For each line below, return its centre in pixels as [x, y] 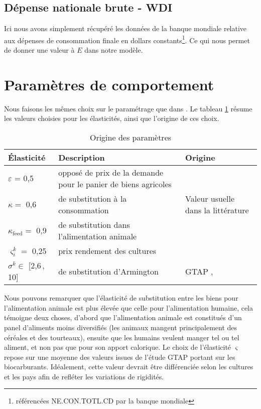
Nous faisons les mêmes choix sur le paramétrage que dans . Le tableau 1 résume [128, 108]
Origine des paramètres [130, 137]
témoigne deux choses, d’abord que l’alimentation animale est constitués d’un [123, 317]
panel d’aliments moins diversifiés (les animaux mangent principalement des [121, 327]
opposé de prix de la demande [111, 172]
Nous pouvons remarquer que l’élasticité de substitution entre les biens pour [121, 298]
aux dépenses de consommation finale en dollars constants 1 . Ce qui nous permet [127, 39]
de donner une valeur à [39, 50]
